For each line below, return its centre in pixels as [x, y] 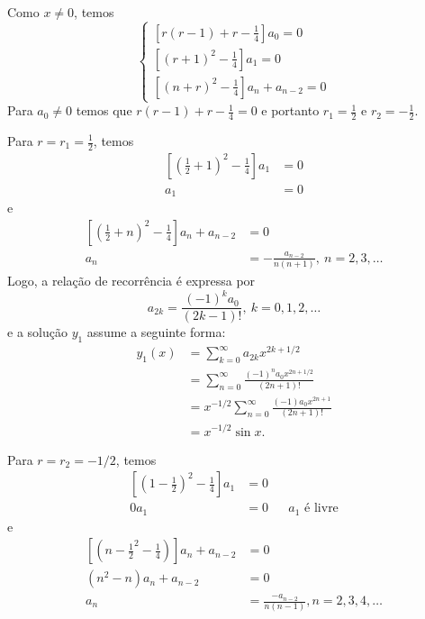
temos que [104, 110]
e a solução [37, 332]
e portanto [290, 110]
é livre [321, 509]
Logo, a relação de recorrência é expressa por [131, 281]
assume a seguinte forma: [156, 332]
